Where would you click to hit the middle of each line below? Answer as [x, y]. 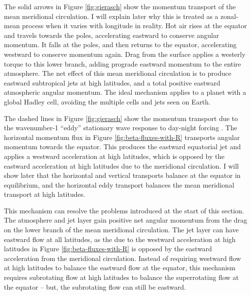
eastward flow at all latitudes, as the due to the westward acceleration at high [120, 239]
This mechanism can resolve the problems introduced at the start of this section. [124, 210]
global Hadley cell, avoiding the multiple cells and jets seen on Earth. [107, 101]
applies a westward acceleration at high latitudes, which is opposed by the [114, 156]
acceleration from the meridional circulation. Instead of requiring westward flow [123, 258]
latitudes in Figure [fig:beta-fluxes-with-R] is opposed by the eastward [108, 249]
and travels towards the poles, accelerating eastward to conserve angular [112, 35]
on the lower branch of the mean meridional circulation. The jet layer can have [121, 230]
